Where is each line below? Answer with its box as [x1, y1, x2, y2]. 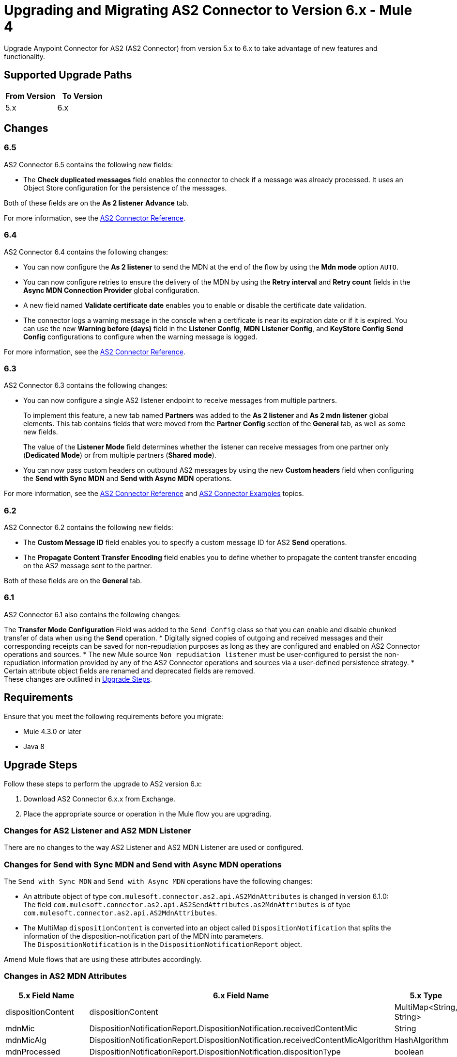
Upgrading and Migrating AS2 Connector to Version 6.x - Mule [4, 2, 412, 18]
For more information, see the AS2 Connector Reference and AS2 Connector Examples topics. [4, 489, 304, 498]
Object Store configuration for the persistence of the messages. [23, 183, 227, 192]
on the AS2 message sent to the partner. [23, 561, 152, 570]
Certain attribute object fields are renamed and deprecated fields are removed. [4, 666, 255, 675]
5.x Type [410, 990, 442, 1000]
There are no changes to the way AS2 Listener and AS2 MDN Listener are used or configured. [4, 843, 304, 852]
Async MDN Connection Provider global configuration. [23, 286, 200, 294]
